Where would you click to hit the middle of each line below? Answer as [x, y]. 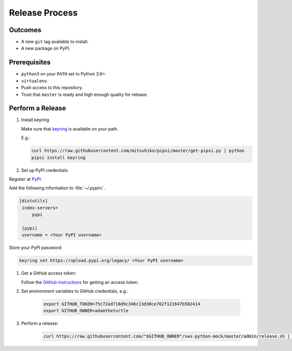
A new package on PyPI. [46, 48]
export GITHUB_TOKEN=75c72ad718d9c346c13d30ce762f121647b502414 [122, 304]
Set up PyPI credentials [45, 170]
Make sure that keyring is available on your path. [70, 129]
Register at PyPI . [26, 179]
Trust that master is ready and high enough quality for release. [84, 94]
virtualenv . [35, 81]
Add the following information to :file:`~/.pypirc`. [57, 188]
